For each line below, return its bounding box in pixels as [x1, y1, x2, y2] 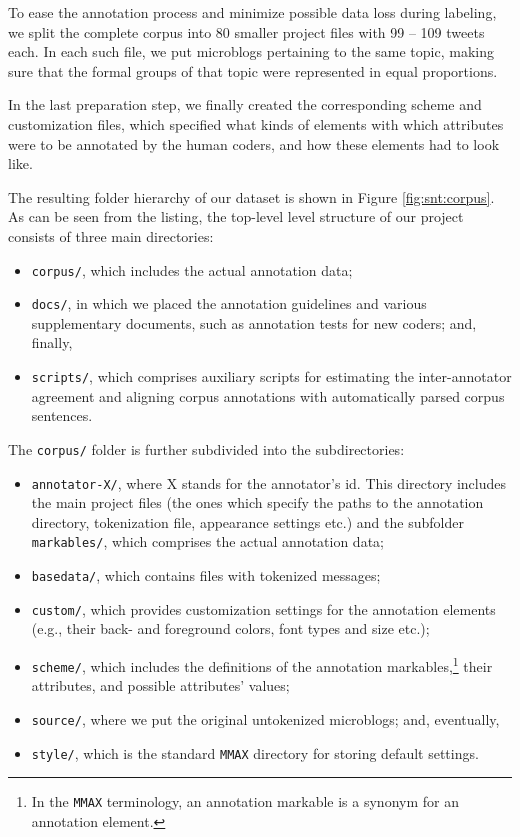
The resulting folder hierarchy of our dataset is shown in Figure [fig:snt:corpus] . [8, 186, 495, 207]
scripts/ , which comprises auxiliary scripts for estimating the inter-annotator [31, 366, 512, 387]
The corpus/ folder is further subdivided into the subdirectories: [8, 438, 405, 459]
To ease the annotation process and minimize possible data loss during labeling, [8, 2, 497, 22]
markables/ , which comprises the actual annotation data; [31, 531, 384, 552]
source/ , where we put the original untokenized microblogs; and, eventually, [31, 708, 500, 729]
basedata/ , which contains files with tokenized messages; [31, 565, 381, 586]
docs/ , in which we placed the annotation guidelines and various [31, 293, 427, 314]
